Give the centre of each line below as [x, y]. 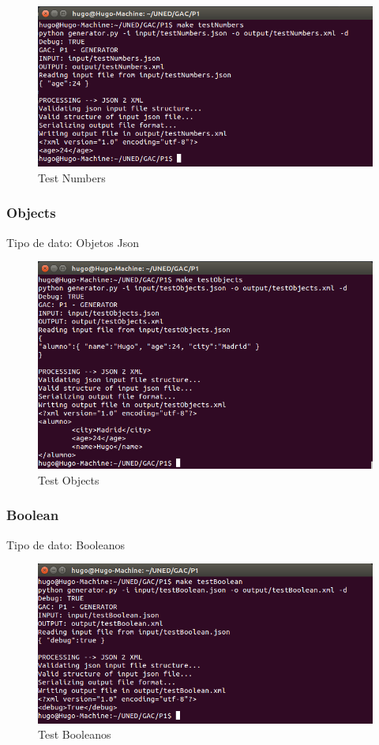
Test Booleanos [75, 734]
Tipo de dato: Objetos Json [73, 242]
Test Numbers [72, 177]
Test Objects [69, 479]
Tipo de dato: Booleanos [66, 544]
